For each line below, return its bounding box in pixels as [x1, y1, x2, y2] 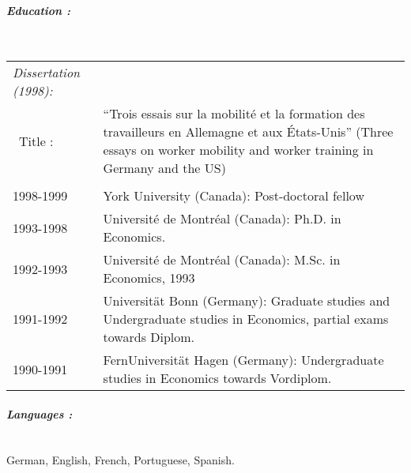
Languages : [6, 405, 73, 422]
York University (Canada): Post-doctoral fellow [103, 186, 364, 205]
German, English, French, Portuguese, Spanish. [6, 451, 235, 467]
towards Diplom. [103, 328, 195, 347]
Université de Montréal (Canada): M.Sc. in [103, 250, 341, 269]
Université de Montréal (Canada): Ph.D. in [103, 209, 341, 228]
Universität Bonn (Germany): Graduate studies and [103, 291, 390, 310]
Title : [19, 131, 54, 150]
